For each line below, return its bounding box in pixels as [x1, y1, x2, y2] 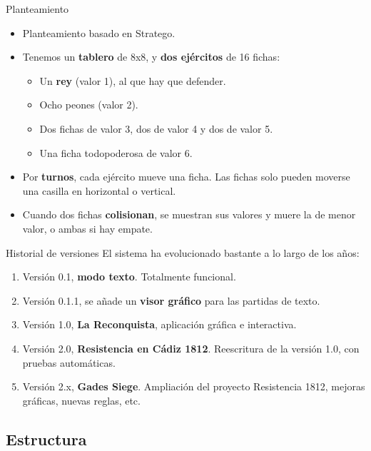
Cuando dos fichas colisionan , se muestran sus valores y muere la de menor [22, 207, 356, 222]
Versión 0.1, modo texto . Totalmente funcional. [22, 269, 236, 284]
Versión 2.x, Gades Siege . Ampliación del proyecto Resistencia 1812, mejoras [22, 379, 365, 394]
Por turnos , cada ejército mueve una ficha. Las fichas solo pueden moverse [22, 169, 350, 184]
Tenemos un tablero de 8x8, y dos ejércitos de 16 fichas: [22, 49, 280, 64]
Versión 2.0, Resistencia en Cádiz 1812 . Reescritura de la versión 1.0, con [22, 340, 360, 355]
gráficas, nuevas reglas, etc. [22, 392, 141, 407]
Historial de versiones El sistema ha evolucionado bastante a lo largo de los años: [6, 245, 360, 260]
